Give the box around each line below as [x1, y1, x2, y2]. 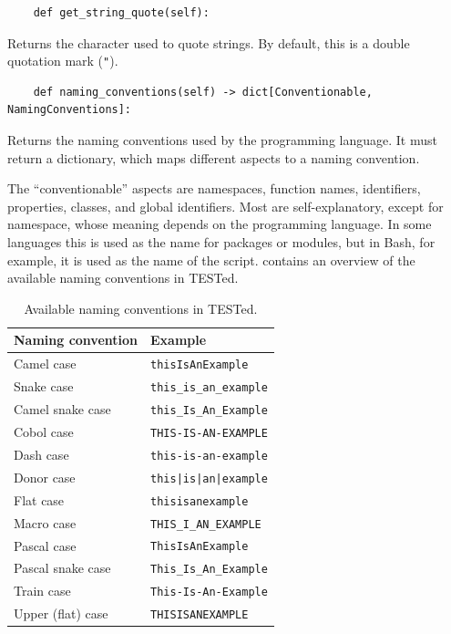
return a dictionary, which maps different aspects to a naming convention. [7, 148, 420, 167]
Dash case [14, 444, 69, 463]
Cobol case [14, 421, 74, 441]
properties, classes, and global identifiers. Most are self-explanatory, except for [7, 196, 444, 215]
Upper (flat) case [14, 604, 108, 623]
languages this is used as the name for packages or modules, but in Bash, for [7, 233, 436, 251]
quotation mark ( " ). [7, 51, 118, 70]
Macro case [14, 513, 77, 532]
